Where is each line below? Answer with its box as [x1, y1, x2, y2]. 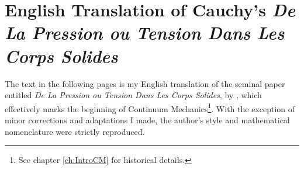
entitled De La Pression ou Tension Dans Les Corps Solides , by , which [5, 89, 262, 101]
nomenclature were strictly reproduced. [5, 125, 145, 137]
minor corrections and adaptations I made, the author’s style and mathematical [5, 113, 290, 126]
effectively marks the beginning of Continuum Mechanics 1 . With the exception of [5, 100, 295, 115]
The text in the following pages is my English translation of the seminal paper [5, 77, 285, 89]
